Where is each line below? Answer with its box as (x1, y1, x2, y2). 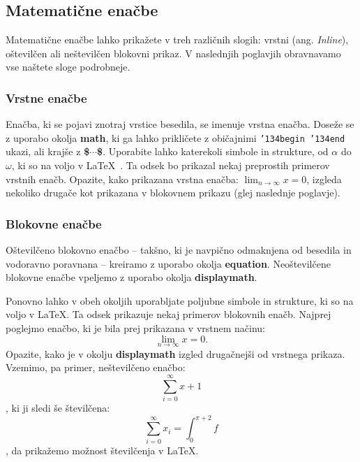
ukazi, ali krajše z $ (6, 144, 90, 159)
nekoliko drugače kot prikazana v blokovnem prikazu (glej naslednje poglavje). (6, 185, 340, 200)
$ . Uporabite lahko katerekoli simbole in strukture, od (97, 144, 329, 159)
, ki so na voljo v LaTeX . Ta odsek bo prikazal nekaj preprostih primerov (11, 158, 330, 173)
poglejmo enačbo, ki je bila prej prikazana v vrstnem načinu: (6, 321, 266, 335)
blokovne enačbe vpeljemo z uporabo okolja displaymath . (6, 270, 257, 284)
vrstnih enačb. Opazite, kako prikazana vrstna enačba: (6, 171, 239, 186)
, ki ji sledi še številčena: (6, 400, 110, 415)
